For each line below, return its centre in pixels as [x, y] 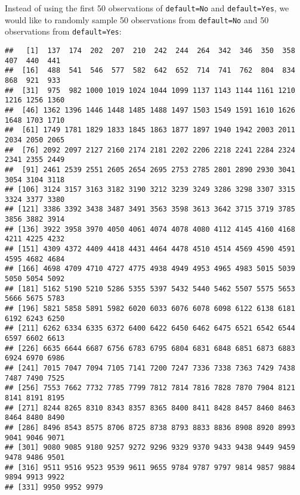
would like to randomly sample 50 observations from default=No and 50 [137, 19]
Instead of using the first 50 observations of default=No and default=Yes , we [147, 8]
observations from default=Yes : [63, 31]
